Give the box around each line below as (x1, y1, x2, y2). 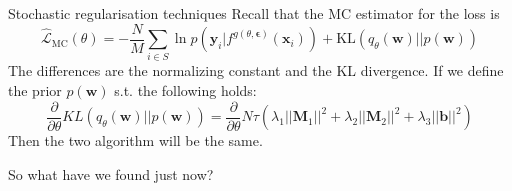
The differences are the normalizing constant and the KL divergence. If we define (8, 60, 504, 81)
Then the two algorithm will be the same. (8, 130, 263, 151)
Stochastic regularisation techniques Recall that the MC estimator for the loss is (8, 3, 500, 23)
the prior (8, 79, 62, 100)
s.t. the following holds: (114, 79, 257, 100)
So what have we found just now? (8, 163, 214, 184)
